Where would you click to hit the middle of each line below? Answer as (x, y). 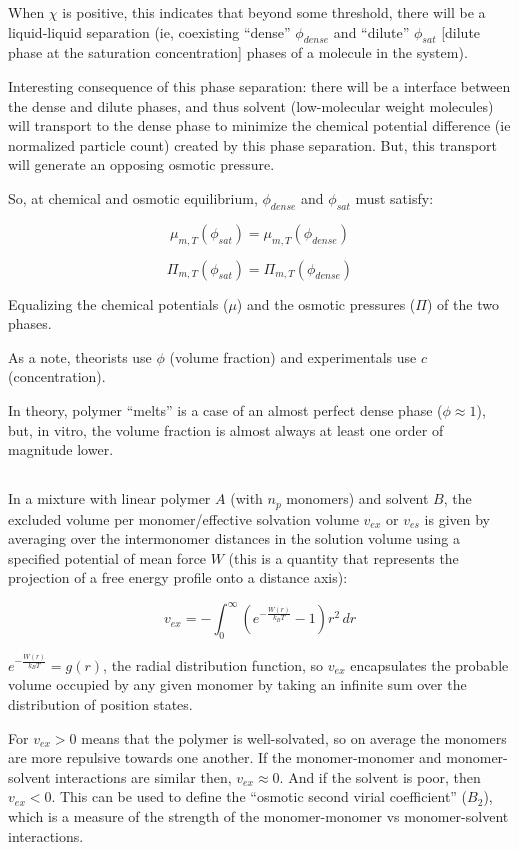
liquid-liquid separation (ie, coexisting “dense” (149, 31)
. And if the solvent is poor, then (380, 776)
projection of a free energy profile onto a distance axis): (178, 577)
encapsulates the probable (429, 664)
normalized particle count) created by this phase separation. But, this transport (252, 144)
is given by (457, 518)
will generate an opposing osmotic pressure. (141, 164)
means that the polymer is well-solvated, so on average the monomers (294, 737)
